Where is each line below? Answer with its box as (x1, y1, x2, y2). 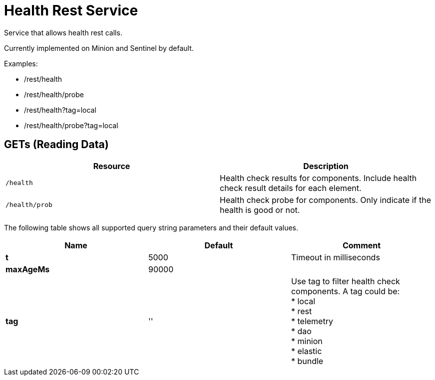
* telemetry (291, 316, 333, 326)
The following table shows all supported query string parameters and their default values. (4, 223, 299, 232)
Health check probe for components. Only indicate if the (220, 194, 432, 205)
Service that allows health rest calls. (4, 28, 122, 37)
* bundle (291, 356, 324, 366)
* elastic (291, 346, 322, 356)
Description (303, 161, 349, 171)
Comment (342, 240, 381, 250)
